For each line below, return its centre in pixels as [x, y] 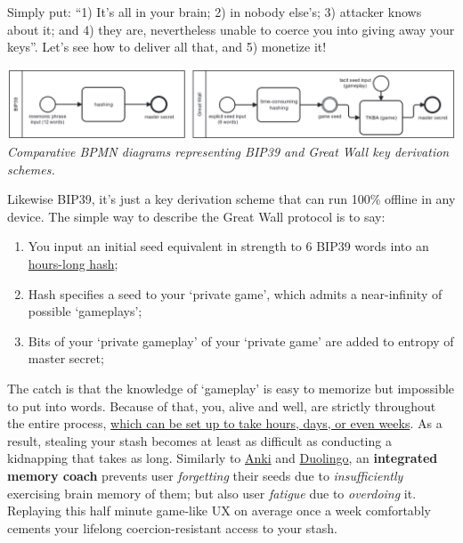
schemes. [31, 169]
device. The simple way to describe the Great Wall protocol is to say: [196, 216]
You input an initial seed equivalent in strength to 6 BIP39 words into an [228, 246]
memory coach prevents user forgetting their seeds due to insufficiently [205, 476]
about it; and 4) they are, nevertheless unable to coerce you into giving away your [231, 29]
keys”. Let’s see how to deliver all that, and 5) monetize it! [167, 47]
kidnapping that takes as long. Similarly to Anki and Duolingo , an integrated [223, 458]
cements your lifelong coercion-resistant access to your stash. [172, 527]
